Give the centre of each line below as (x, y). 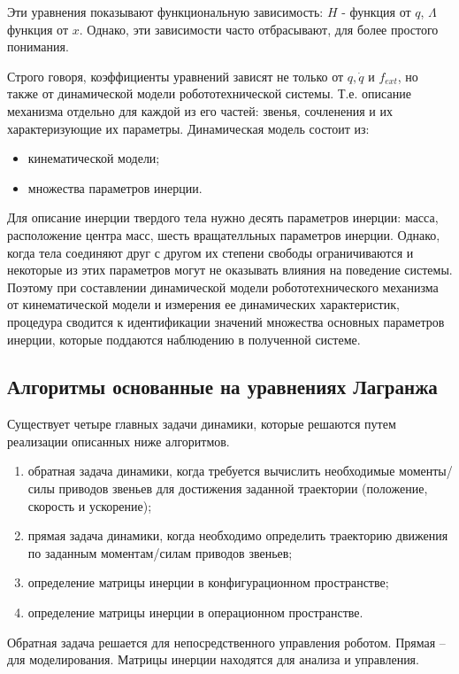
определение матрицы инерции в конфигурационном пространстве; (208, 582)
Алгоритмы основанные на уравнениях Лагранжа (222, 387)
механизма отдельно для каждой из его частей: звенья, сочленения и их (200, 110)
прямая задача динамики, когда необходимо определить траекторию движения (238, 535)
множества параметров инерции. (115, 187)
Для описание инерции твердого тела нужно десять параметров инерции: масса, (223, 217)
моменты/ (426, 471)
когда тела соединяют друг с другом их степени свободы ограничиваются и (210, 252)
